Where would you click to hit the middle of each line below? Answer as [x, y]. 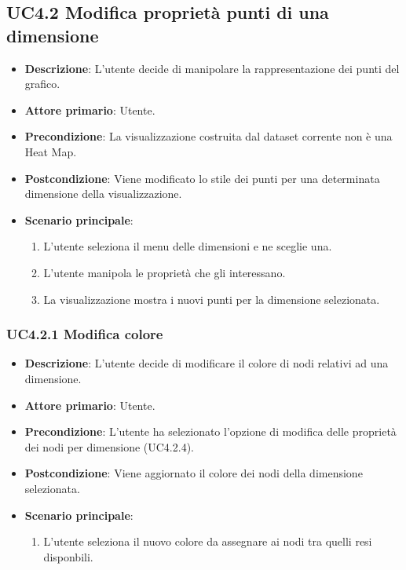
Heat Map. [51, 151]
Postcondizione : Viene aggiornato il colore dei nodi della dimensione [194, 473]
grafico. [42, 84]
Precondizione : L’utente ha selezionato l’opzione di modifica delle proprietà [210, 431]
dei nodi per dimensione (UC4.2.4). [109, 446]
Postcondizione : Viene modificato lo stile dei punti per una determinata [202, 178]
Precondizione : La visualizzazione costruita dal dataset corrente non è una [208, 136]
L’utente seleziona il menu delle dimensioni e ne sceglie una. [188, 246]
